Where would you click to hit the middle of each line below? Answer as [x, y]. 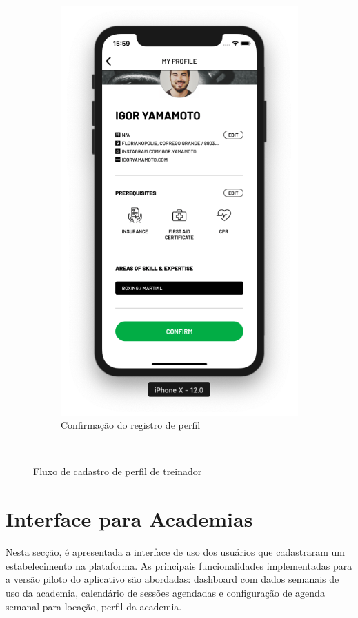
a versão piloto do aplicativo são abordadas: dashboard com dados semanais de [172, 579]
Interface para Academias [129, 519]
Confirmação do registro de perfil [131, 425]
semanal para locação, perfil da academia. [94, 606]
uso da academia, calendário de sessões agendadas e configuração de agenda [165, 592]
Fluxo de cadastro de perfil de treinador [118, 471]
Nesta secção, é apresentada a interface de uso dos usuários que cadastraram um [175, 552]
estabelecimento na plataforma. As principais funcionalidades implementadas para [179, 565]
